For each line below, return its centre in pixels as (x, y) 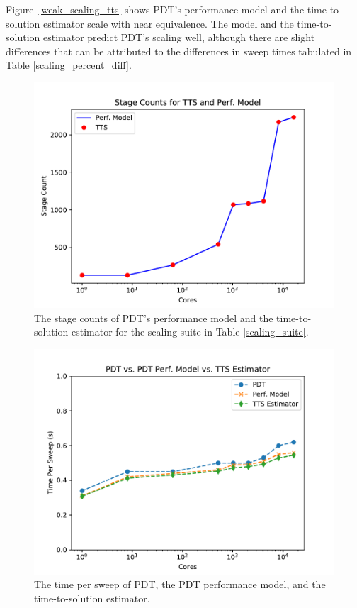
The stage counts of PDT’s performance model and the (154, 317)
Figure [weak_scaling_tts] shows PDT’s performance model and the (155, 9)
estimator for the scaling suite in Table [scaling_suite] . (190, 332)
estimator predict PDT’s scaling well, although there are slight (179, 37)
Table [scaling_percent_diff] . (69, 65)
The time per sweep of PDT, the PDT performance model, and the (180, 584)
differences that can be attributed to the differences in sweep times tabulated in (179, 51)
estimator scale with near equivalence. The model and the (168, 23)
